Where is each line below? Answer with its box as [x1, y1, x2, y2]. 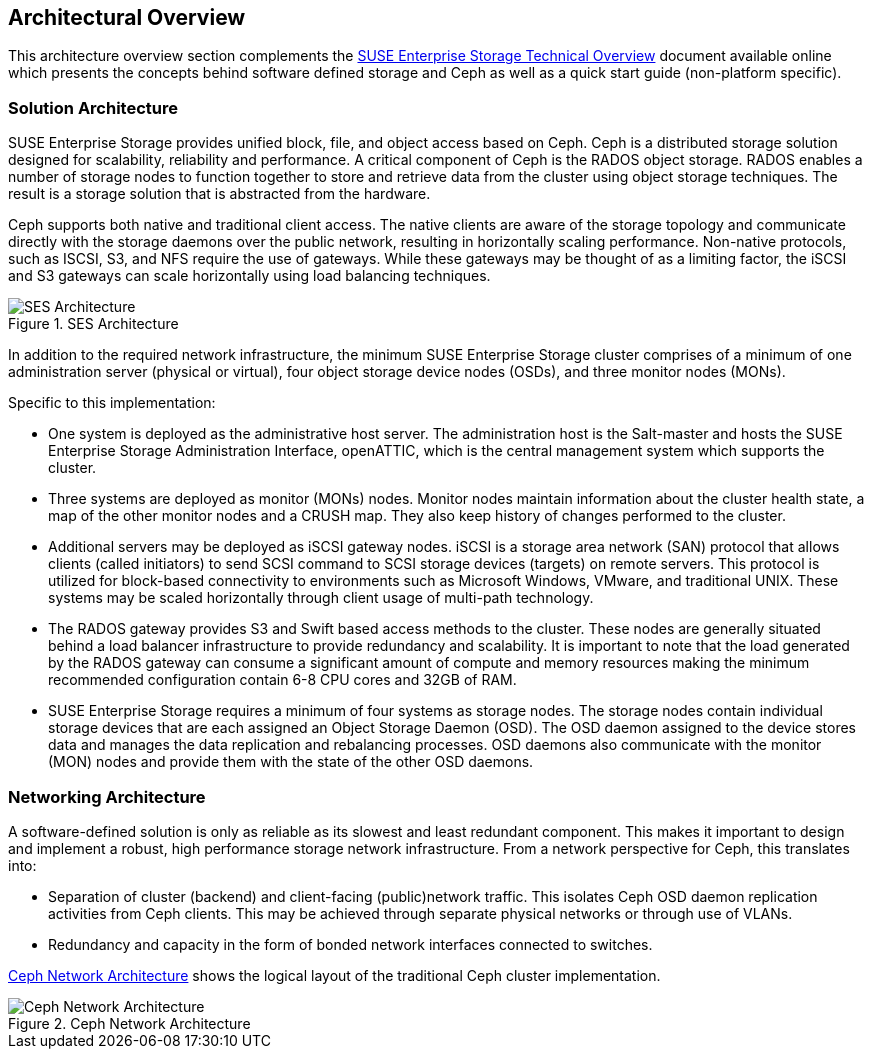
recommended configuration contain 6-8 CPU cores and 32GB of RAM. [48, 671, 517, 689]
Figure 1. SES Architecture [8, 315, 179, 333]
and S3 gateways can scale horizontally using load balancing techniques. [8, 267, 491, 285]
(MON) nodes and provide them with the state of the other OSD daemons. [48, 753, 534, 771]
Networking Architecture [8, 786, 206, 807]
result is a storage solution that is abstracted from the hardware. [8, 185, 431, 203]
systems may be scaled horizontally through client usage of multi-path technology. [48, 589, 594, 607]
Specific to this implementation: [8, 394, 216, 412]
